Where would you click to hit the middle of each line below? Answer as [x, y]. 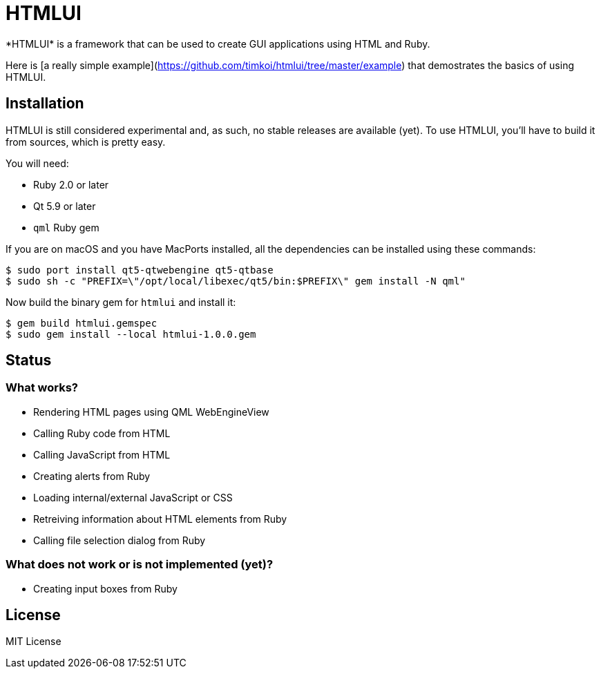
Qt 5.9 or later [65, 206]
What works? [42, 388]
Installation [45, 104]
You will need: [37, 163]
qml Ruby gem [66, 227]
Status [29, 360]
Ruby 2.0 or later [71, 184]
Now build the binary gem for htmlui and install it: [121, 302]
